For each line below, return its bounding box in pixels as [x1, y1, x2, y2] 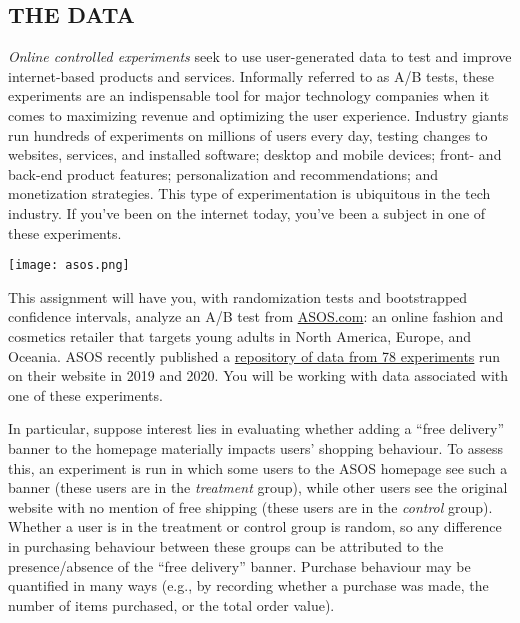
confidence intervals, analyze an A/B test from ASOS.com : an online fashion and [8, 306, 504, 327]
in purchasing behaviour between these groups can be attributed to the [8, 535, 444, 556]
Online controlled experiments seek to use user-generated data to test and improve [8, 46, 512, 67]
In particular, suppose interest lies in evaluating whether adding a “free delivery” [8, 418, 505, 439]
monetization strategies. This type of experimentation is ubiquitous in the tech [8, 183, 491, 204]
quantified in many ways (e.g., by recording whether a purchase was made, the [8, 575, 489, 596]
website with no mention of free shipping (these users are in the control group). [8, 496, 493, 517]
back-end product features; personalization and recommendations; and [8, 163, 439, 184]
